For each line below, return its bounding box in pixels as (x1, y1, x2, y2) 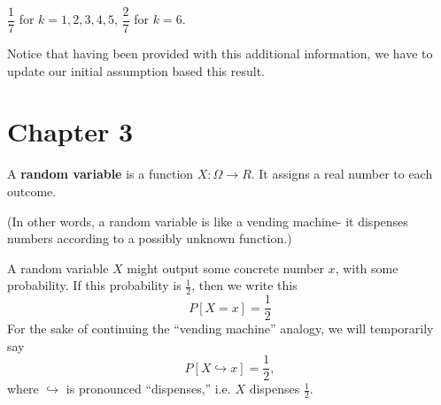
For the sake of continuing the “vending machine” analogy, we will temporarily (7, 319, 434, 338)
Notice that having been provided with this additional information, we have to (7, 44, 433, 63)
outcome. (7, 181, 57, 200)
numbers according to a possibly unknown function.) (7, 229, 292, 248)
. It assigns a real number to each (251, 164, 433, 183)
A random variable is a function (7, 164, 194, 183)
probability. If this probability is (7, 276, 182, 294)
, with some (335, 258, 398, 277)
